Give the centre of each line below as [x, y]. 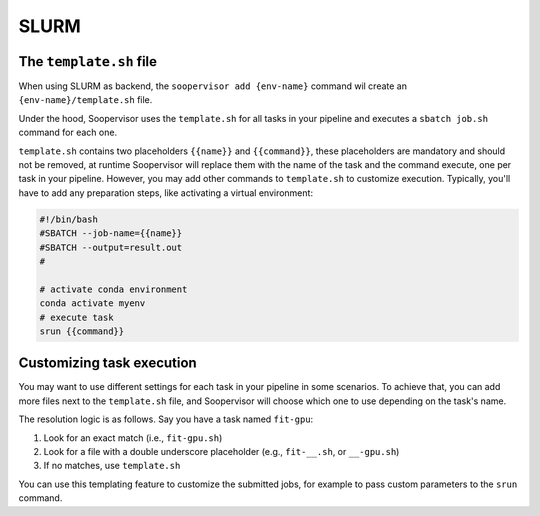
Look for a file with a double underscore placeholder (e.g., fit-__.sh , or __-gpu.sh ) [221, 451]
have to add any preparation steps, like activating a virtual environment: [166, 192]
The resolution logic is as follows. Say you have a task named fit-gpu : [166, 419]
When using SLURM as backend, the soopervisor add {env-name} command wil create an [212, 86]
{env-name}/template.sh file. [85, 100]
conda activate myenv [92, 303]
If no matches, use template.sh [112, 466]
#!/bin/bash [69, 219]
